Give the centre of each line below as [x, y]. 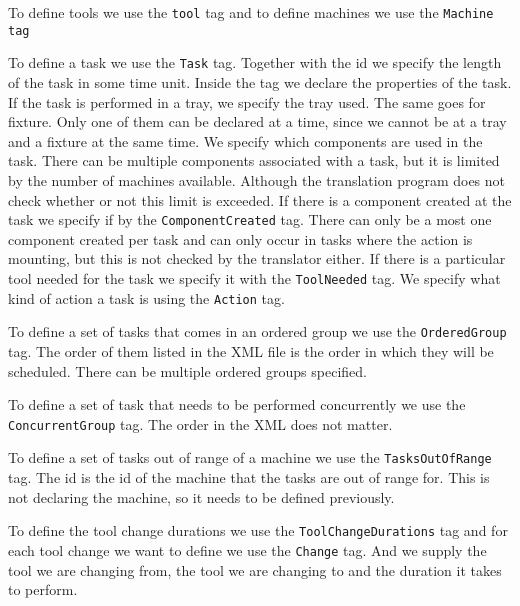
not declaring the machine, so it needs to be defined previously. [201, 496]
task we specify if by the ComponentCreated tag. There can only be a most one [250, 219]
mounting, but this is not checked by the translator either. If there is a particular [257, 258]
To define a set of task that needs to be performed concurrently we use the [237, 404]
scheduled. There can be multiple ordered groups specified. [187, 370]
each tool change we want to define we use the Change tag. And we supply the [247, 549]
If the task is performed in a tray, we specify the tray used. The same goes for [247, 101]
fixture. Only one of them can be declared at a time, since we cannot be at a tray [257, 121]
